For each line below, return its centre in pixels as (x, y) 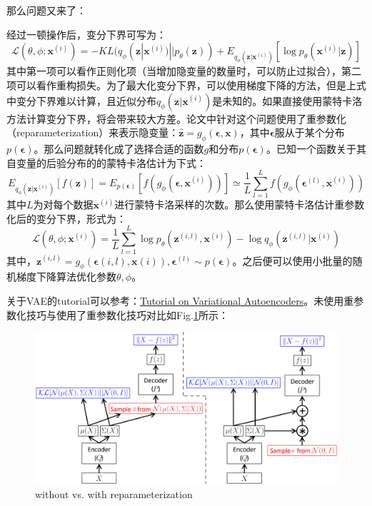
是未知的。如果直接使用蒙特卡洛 (287, 100)
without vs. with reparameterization (114, 494)
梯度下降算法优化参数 (66, 277)
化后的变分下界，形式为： (66, 218)
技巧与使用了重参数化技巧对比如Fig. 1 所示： (127, 314)
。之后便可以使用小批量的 (292, 260)
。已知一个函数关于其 (316, 148)
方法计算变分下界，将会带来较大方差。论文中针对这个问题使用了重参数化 (176, 118)
